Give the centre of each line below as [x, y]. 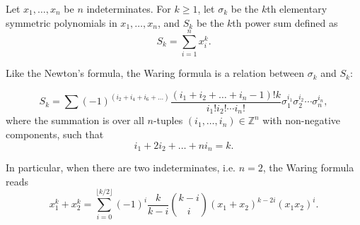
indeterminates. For [129, 8]
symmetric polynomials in [62, 22]
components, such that [55, 134]
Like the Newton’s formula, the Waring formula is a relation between [155, 73]
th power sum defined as [285, 22]
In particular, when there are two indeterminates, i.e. [121, 168]
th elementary [297, 8]
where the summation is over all [75, 120]
